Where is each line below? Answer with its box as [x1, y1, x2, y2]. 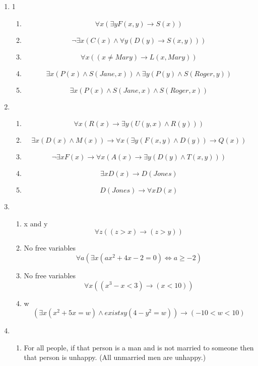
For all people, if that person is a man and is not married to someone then [24, 342, 254, 352]
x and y [24, 218, 48, 228]
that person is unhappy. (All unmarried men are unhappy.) [24, 352, 206, 362]
